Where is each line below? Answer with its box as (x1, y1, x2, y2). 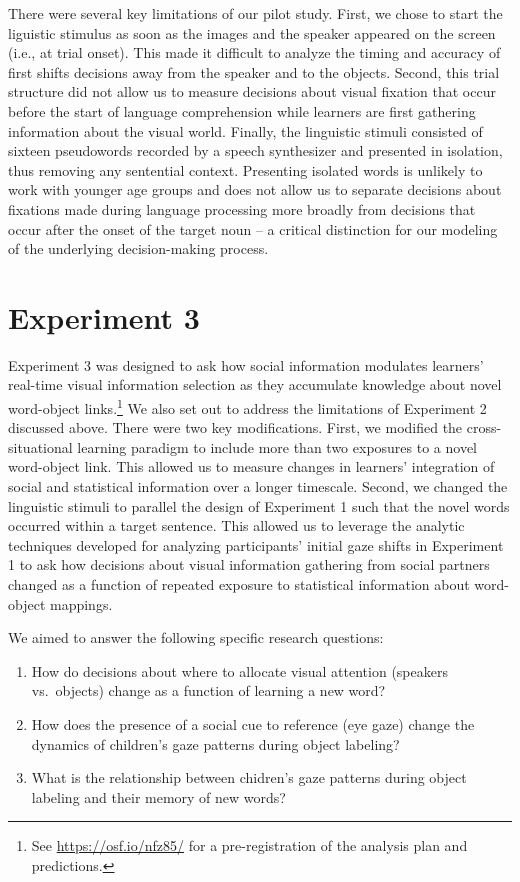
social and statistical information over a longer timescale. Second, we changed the (8, 476, 508, 497)
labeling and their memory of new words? (31, 786, 286, 807)
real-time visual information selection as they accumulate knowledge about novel (8, 374, 502, 395)
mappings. (49, 593, 113, 614)
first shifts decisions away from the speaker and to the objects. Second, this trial (8, 61, 500, 82)
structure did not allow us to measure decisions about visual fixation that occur (8, 81, 496, 102)
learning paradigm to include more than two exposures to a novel (77, 436, 478, 457)
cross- (466, 417, 502, 438)
